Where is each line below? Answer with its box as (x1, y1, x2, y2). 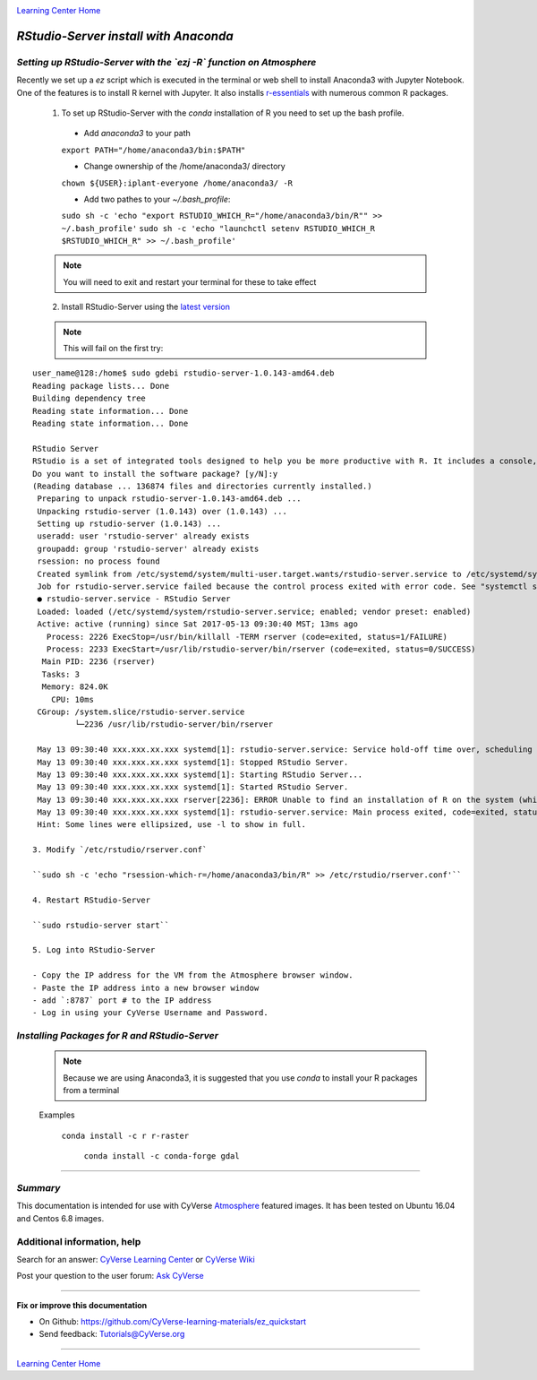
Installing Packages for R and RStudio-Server (16, 1030, 219, 1042)
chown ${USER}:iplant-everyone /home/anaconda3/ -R (61, 177, 294, 188)
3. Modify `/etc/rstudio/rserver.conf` (32, 845, 208, 855)
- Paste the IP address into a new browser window (32, 982, 260, 993)
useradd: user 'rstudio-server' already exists (37, 531, 250, 541)
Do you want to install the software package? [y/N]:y (32, 469, 278, 479)
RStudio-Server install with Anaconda (16, 28, 234, 44)
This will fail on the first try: (63, 343, 164, 354)
